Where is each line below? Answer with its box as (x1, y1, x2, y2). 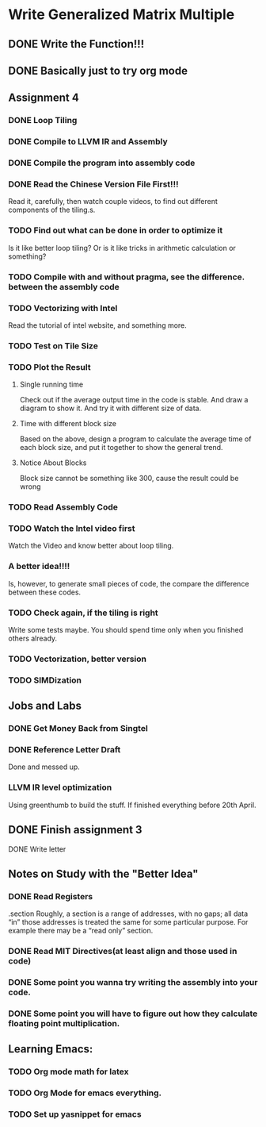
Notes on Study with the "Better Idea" (8, 867, 199, 880)
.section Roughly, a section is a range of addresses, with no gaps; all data (8, 909, 249, 918)
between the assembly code (8, 281, 120, 292)
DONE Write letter (8, 844, 66, 854)
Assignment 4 (8, 91, 79, 105)
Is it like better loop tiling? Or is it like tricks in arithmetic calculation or (8, 243, 236, 252)
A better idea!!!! (8, 561, 70, 572)
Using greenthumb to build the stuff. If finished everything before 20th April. (8, 800, 256, 810)
